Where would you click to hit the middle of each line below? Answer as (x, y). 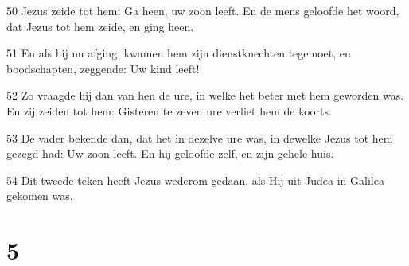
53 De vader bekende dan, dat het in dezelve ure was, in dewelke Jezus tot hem (200, 137)
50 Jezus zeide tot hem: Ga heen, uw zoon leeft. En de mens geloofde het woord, (203, 10)
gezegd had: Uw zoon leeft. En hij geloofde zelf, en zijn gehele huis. (170, 153)
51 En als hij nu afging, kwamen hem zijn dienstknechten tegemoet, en (179, 53)
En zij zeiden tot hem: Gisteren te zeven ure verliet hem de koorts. (169, 110)
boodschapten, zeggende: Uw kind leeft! (103, 68)
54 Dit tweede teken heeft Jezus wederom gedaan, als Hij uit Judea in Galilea (195, 180)
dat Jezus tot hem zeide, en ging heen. (100, 26)
